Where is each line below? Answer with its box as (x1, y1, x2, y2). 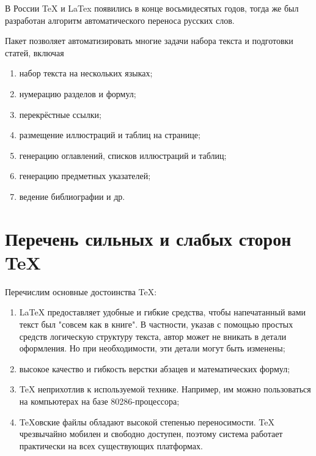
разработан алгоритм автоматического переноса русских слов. (5, 13, 235, 26)
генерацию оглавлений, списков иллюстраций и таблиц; (19, 149, 227, 161)
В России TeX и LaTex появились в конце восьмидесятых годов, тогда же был (5, 2, 299, 14)
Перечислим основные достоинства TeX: (5, 285, 157, 298)
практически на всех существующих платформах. (19, 439, 203, 452)
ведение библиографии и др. (19, 189, 125, 202)
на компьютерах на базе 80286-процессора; (19, 395, 180, 407)
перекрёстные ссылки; (19, 108, 101, 120)
